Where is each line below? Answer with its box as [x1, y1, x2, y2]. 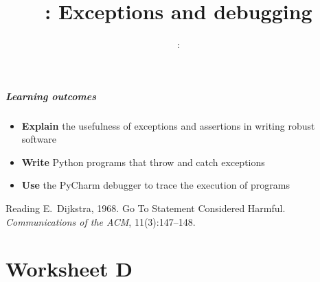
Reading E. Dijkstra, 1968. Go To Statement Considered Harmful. [5, 201, 286, 215]
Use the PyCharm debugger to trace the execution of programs [21, 178, 290, 192]
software [21, 132, 57, 146]
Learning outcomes [5, 89, 97, 103]
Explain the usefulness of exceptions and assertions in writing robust [21, 118, 315, 132]
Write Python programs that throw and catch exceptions [21, 154, 265, 169]
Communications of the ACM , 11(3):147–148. [5, 214, 196, 228]
